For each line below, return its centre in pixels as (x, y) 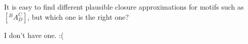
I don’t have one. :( (34, 35)
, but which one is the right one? (78, 16)
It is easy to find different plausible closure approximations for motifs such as (124, 7)
